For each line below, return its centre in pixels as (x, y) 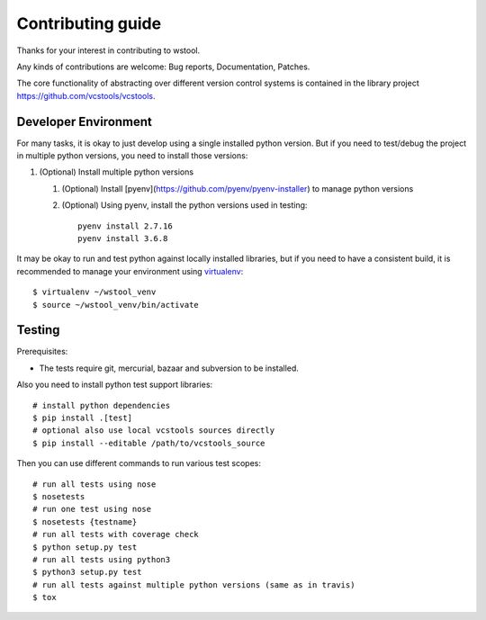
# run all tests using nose (94, 484)
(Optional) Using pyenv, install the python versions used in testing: (184, 205)
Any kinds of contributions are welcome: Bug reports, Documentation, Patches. (163, 67)
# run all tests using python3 (102, 559)
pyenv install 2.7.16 (125, 226)
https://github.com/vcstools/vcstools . (86, 95)
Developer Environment (85, 121)
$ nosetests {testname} (85, 521)
